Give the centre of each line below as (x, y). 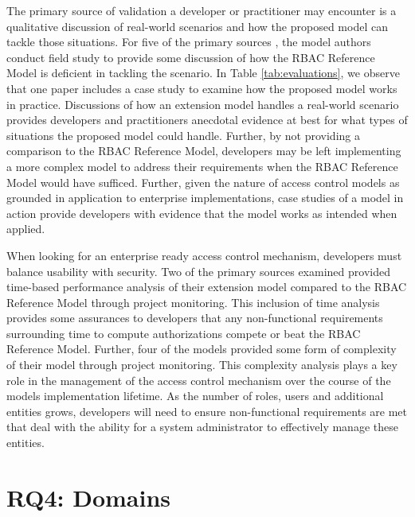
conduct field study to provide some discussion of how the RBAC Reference (191, 57)
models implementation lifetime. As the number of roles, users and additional (195, 396)
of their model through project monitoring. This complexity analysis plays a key (202, 365)
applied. (26, 229)
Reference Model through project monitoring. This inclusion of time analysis (193, 302)
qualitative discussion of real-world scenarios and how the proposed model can (197, 26)
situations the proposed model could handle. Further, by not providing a (183, 135)
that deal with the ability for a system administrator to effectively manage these (202, 427)
